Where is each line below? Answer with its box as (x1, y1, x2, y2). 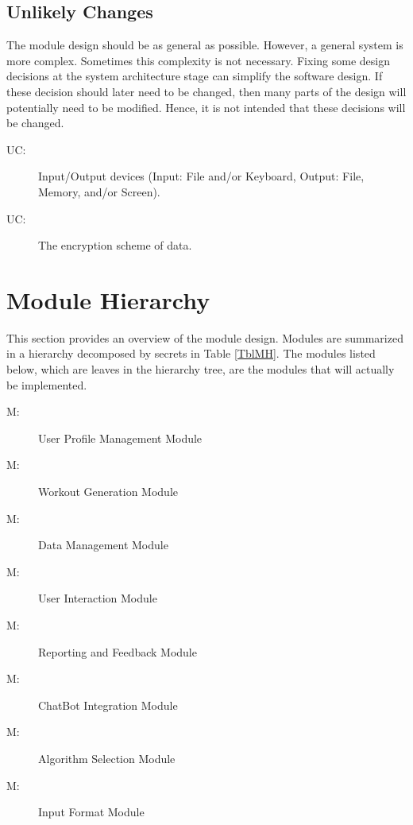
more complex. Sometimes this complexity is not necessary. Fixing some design (6, 52, 390, 68)
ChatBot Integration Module (38, 696, 178, 713)
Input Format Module (38, 804, 145, 820)
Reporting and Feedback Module (38, 643, 197, 660)
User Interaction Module (38, 590, 157, 606)
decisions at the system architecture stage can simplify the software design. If (6, 68, 383, 84)
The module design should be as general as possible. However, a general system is (6, 37, 403, 53)
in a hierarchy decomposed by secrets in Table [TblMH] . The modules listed (6, 345, 376, 362)
